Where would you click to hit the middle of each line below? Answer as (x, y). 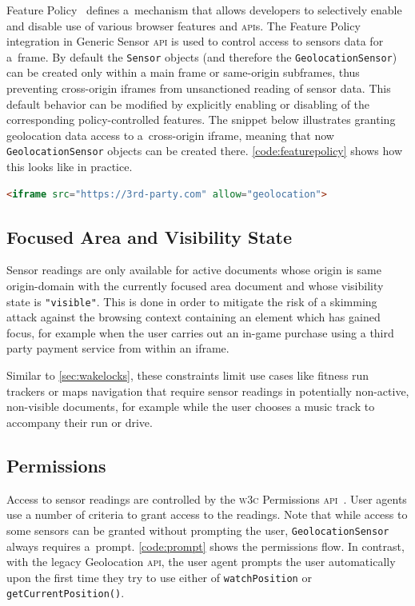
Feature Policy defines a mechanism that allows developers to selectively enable (204, 10)
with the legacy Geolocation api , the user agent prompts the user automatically (201, 562)
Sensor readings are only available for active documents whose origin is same (194, 270)
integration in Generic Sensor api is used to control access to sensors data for (195, 41)
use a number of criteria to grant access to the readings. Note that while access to (207, 514)
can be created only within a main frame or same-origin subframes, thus (183, 72)
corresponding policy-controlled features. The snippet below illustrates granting (201, 120)
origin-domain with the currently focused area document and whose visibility (195, 286)
